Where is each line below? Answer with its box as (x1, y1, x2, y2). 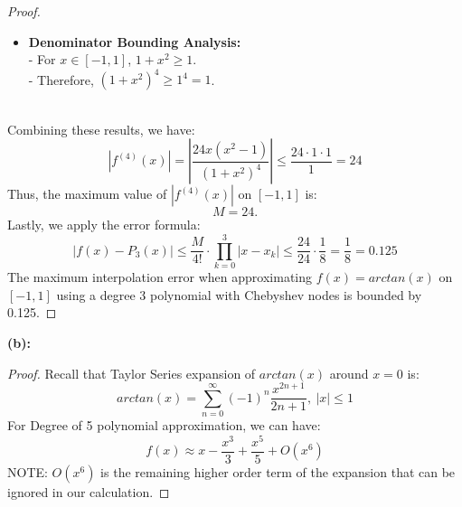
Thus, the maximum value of (7, 184, 167, 203)
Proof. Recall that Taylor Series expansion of (7, 363, 256, 382)
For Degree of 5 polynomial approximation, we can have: (7, 416, 321, 435)
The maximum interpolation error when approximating (7, 268, 313, 286)
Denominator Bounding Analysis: (28, 32, 241, 51)
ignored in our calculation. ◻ (7, 482, 170, 501)
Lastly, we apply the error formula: (7, 215, 201, 234)
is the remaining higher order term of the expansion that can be (100, 462, 456, 481)
